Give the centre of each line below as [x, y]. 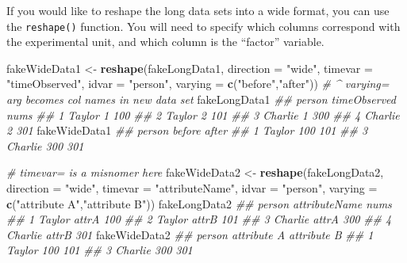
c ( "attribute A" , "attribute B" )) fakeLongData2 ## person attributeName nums [199, 203]
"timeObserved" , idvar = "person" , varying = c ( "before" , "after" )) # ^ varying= [198, 84]
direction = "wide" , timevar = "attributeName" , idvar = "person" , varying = [192, 188]
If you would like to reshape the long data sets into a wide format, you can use [198, 10]
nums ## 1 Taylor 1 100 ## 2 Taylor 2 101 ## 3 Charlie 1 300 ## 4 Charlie [203, 114]
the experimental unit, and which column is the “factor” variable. [165, 42]
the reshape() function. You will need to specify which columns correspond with [203, 26]
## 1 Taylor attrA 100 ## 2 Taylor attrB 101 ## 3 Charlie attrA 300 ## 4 [199, 219]
